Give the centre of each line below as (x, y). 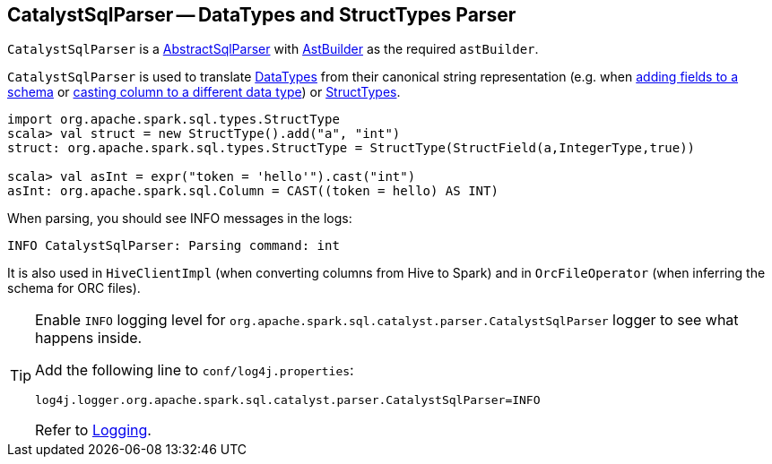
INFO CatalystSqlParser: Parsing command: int (173, 246)
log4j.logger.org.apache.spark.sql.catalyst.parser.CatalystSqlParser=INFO (288, 400)
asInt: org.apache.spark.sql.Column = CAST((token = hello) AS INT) (253, 191)
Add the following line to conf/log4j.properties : (195, 370)
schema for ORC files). (74, 288)
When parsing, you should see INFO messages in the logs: (180, 219)
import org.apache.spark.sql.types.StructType (173, 120)
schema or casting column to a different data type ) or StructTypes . (204, 92)
